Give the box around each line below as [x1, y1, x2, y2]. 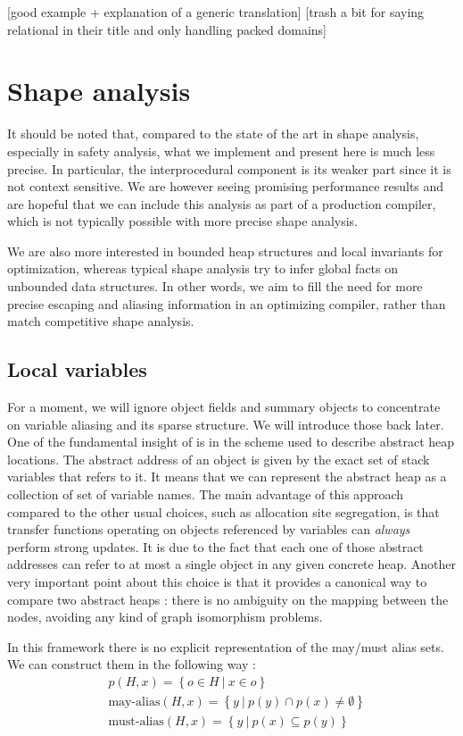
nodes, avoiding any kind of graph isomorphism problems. [7, 607, 323, 626]
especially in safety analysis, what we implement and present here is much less [7, 141, 435, 160]
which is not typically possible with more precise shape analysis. [7, 212, 358, 230]
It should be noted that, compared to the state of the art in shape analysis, [7, 124, 419, 143]
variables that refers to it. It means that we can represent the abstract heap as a [7, 467, 447, 486]
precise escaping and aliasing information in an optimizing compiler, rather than [7, 294, 446, 313]
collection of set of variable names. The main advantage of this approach [7, 485, 404, 504]
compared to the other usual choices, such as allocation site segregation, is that [7, 502, 440, 521]
